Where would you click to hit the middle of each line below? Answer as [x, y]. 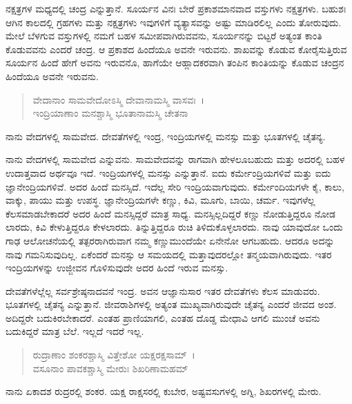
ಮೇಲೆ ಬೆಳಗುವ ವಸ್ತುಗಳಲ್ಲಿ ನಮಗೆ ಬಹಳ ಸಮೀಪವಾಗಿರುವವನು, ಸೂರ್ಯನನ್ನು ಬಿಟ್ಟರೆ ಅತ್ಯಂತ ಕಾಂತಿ [164, 36]
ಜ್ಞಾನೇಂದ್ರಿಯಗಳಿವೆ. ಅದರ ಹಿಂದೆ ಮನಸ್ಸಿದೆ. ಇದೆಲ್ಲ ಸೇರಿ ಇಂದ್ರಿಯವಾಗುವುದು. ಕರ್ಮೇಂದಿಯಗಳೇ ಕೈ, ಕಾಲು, [175, 186]
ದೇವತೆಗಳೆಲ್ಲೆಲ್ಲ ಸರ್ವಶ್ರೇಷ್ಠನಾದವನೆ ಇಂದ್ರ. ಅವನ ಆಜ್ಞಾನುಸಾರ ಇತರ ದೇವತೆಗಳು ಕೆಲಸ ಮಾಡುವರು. [163, 290]
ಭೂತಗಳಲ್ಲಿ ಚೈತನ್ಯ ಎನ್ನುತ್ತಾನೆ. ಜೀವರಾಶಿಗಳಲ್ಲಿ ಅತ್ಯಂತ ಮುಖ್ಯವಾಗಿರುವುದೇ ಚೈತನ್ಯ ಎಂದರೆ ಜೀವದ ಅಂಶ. [171, 304]
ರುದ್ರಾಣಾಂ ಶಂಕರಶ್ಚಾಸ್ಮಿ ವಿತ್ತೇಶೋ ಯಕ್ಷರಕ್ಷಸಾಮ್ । [114, 355]
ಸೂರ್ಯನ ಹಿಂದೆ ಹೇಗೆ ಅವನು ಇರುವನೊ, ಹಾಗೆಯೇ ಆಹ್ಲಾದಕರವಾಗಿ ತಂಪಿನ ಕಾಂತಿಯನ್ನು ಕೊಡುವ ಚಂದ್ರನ [175, 62]
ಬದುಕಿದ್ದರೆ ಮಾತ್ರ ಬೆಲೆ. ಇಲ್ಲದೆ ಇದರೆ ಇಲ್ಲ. [75, 331]
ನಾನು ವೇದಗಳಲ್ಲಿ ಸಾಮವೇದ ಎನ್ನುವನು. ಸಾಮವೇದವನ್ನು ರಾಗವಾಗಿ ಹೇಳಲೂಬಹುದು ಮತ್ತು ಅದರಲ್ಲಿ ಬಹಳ [175, 159]
